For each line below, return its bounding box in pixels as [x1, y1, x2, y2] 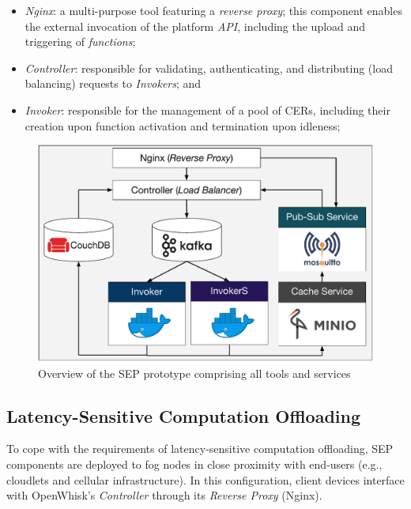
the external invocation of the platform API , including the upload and [25, 17, 366, 34]
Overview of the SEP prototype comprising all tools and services [38, 364, 351, 381]
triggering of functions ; [25, 33, 136, 50]
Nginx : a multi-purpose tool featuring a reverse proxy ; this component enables [25, 2, 402, 18]
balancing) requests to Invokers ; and [25, 75, 202, 92]
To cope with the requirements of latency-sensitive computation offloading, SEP [6, 440, 394, 457]
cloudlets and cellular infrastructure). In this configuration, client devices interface [6, 471, 405, 488]
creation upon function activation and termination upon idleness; [25, 117, 341, 134]
